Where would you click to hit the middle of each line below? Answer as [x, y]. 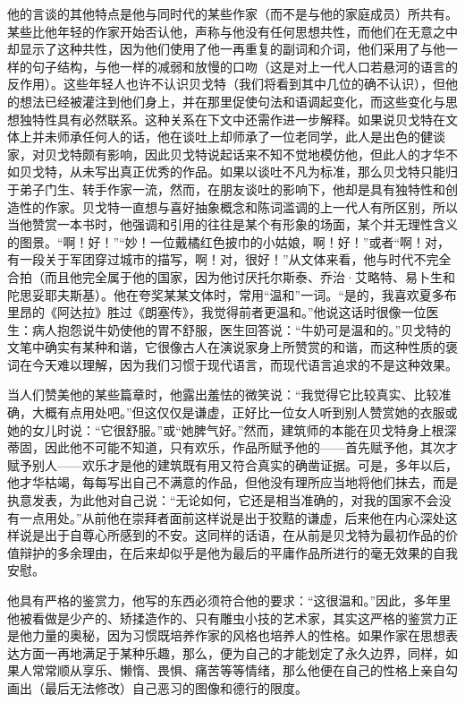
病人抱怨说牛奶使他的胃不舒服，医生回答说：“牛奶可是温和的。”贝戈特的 [241, 329]
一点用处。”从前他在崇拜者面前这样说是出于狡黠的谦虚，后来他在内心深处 [232, 517]
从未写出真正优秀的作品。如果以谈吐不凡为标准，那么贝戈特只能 [257, 171]
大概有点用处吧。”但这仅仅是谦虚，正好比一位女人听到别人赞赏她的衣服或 [245, 412]
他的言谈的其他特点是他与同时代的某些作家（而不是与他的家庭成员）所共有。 [232, 13]
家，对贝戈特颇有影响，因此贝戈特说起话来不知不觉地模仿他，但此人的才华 [226, 154]
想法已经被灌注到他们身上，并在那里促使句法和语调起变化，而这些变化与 [232, 101]
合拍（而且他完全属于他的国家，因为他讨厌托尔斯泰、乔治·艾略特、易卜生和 [231, 276]
